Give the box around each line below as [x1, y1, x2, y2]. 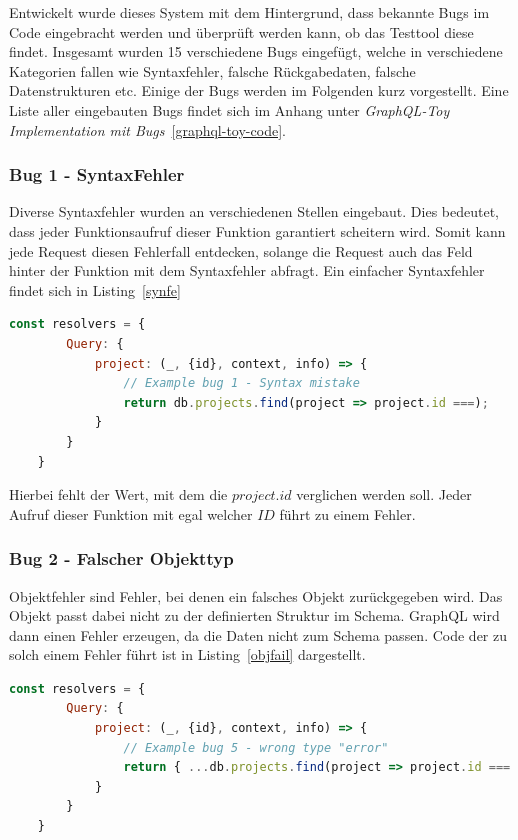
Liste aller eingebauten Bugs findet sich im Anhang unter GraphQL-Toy [9, 99, 450, 120]
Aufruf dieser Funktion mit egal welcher [9, 503, 253, 524]
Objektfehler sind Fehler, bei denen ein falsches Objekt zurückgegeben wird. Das [9, 585, 503, 606]
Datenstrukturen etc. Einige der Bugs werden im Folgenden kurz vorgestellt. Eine [9, 80, 509, 101]
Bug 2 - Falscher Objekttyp [9, 546, 234, 571]
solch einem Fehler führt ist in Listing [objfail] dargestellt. [9, 644, 366, 665]
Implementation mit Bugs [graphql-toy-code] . [9, 119, 286, 140]
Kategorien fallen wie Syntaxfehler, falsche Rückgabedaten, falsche [9, 60, 416, 81]
